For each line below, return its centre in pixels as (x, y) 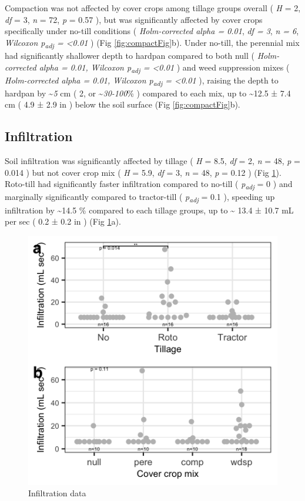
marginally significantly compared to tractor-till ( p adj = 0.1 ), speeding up (140, 198)
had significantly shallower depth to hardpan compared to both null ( (130, 55)
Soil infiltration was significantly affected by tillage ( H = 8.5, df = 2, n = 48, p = (153, 161)
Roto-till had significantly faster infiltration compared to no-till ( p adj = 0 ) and (149, 185)
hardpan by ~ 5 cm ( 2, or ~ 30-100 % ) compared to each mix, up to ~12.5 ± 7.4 (148, 93)
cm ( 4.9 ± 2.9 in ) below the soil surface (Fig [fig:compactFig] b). (123, 104)
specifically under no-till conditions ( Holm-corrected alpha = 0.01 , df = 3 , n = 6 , (152, 31)
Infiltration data (57, 493)
